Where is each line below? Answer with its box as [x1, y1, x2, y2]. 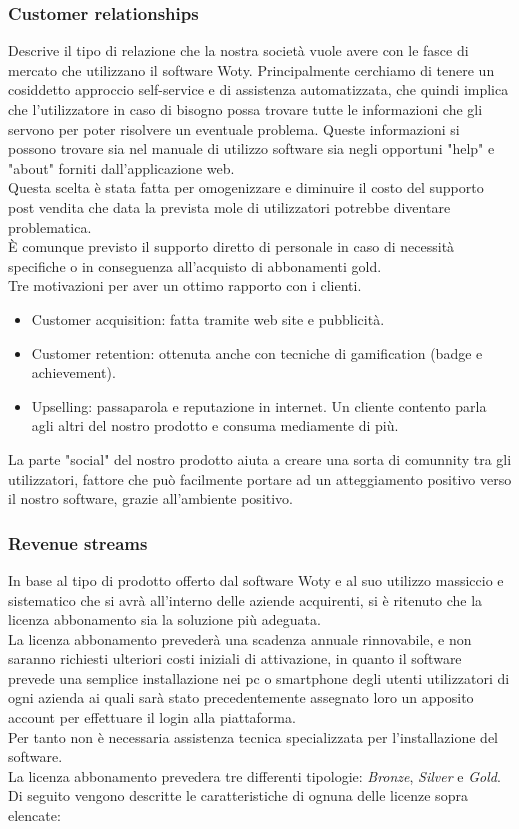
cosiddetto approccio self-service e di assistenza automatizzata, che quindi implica [8, 79, 509, 100]
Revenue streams [8, 530, 148, 555]
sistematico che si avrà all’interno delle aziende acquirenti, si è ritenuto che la [8, 589, 483, 610]
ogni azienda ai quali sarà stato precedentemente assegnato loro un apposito [8, 687, 474, 708]
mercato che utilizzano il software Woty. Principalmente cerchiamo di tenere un [8, 59, 495, 80]
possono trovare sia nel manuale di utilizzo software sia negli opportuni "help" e [8, 138, 495, 159]
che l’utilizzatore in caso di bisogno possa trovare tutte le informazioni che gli [8, 99, 483, 119]
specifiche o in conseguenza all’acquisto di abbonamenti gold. [8, 255, 382, 276]
